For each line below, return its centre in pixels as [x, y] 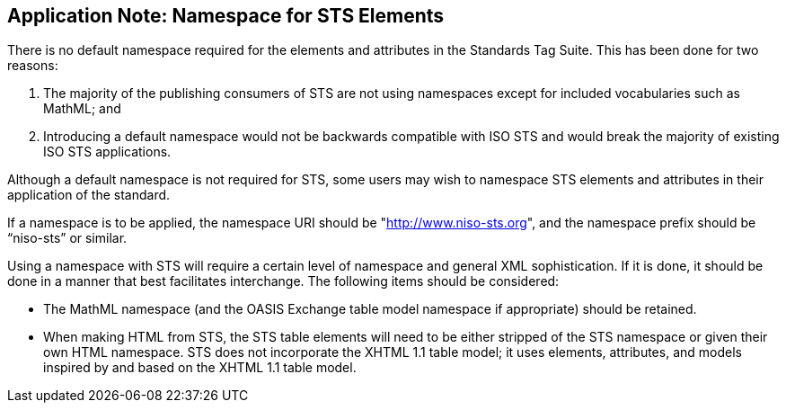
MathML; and [82, 109]
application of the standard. [89, 195]
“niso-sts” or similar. [67, 238]
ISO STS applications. [107, 152]
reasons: [33, 66]
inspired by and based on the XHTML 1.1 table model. [200, 368]
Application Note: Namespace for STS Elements [226, 16]
